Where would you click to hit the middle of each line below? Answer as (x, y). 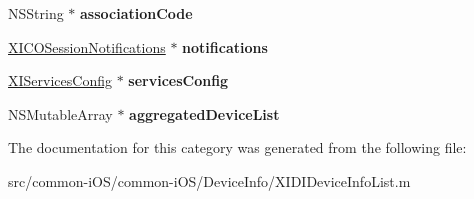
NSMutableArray (60, 113)
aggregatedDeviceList (204, 113)
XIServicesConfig (60, 80)
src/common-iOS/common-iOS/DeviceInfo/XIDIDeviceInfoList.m (209, 180)
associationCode (136, 13)
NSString (36, 13)
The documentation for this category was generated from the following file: (237, 147)
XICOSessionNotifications (87, 46)
